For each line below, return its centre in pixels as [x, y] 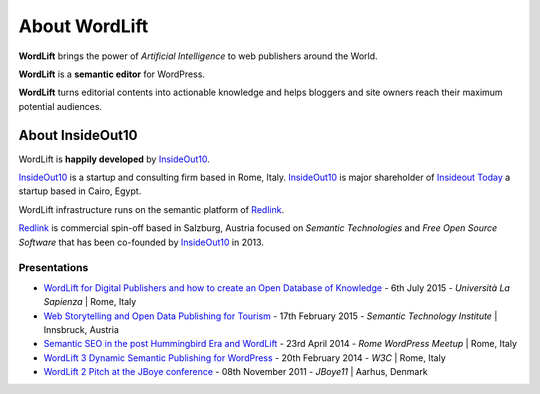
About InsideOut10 [78, 135]
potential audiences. [60, 106]
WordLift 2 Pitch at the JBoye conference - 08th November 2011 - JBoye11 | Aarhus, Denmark [236, 372]
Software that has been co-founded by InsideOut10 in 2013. [141, 242]
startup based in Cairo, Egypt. [80, 191]
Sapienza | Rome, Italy [90, 302]
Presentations [53, 268]
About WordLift [83, 26]
